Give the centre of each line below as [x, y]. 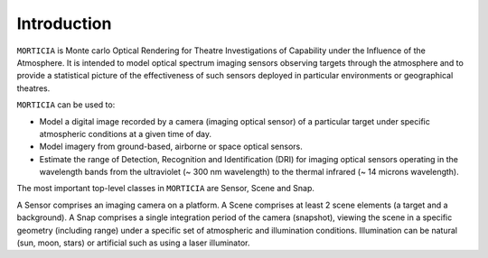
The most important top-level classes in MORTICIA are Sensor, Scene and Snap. [166, 189]
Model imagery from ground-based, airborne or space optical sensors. [171, 147]
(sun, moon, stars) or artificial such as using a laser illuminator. [133, 243]
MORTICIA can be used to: [66, 105]
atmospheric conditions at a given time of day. [126, 134]
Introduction [64, 23]
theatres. [33, 88]
